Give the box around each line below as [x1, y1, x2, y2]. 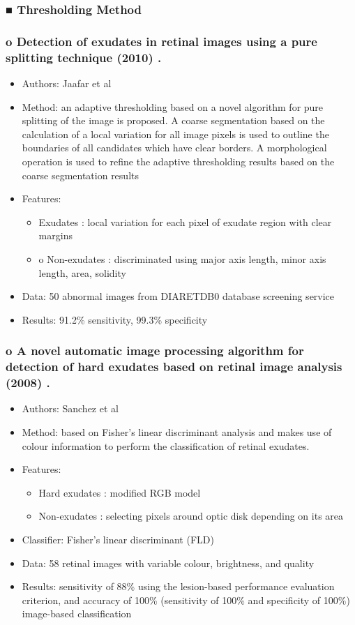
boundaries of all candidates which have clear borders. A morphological [22, 140, 327, 155]
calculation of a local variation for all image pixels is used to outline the [22, 126, 329, 141]
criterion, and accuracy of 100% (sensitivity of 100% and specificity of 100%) [22, 592, 350, 607]
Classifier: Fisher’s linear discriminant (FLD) [22, 532, 214, 546]
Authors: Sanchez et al [22, 401, 119, 416]
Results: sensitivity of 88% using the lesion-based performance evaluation [22, 579, 335, 594]
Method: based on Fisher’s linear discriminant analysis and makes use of [22, 424, 332, 439]
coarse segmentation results [22, 167, 139, 182]
